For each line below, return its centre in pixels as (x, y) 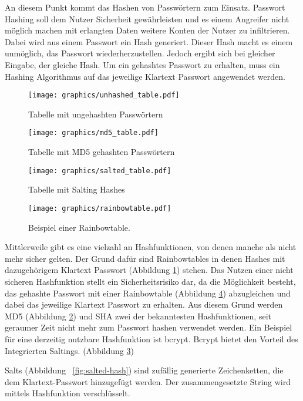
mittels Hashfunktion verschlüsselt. (68, 393)
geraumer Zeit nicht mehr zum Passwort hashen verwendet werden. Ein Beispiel (149, 327)
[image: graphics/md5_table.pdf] (93, 133)
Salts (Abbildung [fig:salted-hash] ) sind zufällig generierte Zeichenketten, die (144, 370)
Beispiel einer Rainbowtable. (79, 227)
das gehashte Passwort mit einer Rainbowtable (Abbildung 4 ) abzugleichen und (148, 293)
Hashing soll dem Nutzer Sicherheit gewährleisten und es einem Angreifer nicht (147, 18)
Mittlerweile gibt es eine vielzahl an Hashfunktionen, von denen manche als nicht (151, 247)
